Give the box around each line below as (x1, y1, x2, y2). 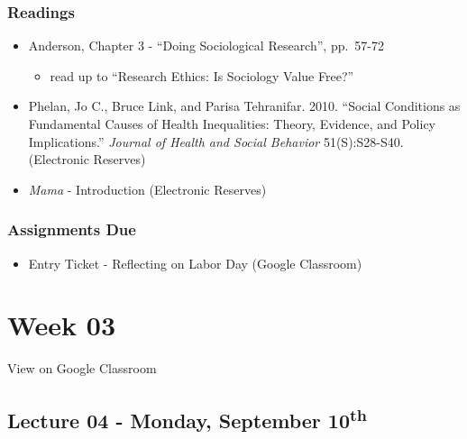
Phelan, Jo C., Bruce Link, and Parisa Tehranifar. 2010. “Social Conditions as (28, 96, 461, 115)
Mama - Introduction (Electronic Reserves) (28, 179, 267, 198)
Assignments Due (7, 218, 136, 241)
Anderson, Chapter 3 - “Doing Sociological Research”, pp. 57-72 (28, 36, 385, 55)
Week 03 (7, 306, 116, 343)
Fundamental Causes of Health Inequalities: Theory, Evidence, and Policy (28, 114, 436, 133)
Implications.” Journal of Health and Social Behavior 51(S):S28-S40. (28, 132, 404, 151)
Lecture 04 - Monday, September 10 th (7, 403, 367, 434)
